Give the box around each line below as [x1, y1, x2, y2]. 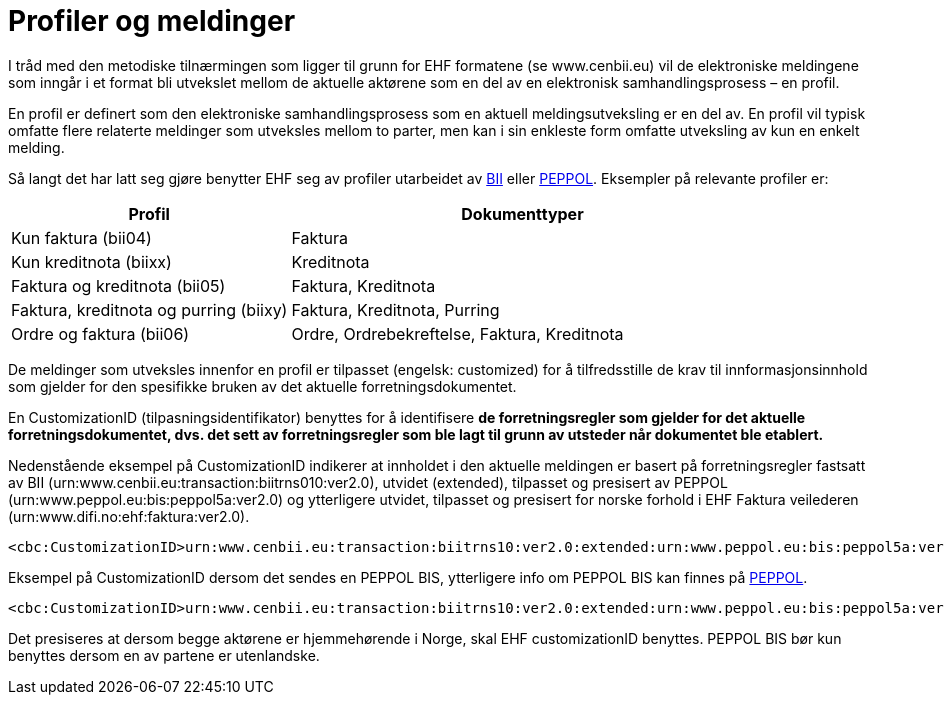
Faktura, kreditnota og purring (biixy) [11, 299, 288, 320]
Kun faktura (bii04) [11, 227, 152, 248]
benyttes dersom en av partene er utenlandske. [8, 646, 320, 664]
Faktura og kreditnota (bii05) [11, 275, 226, 296]
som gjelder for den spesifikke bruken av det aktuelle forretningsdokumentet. [8, 377, 517, 395]
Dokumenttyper [461, 203, 584, 224]
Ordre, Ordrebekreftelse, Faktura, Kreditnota [291, 323, 624, 344]
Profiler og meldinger [8, 4, 296, 38]
